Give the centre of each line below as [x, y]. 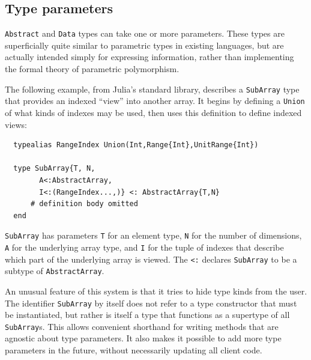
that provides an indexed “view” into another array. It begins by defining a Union [155, 101]
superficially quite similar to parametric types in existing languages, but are [144, 45]
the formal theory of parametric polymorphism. [92, 69]
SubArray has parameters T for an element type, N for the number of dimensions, [153, 235]
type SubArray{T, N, [54, 169]
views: [16, 124]
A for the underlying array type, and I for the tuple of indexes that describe [144, 247]
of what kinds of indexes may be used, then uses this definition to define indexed [153, 112]
